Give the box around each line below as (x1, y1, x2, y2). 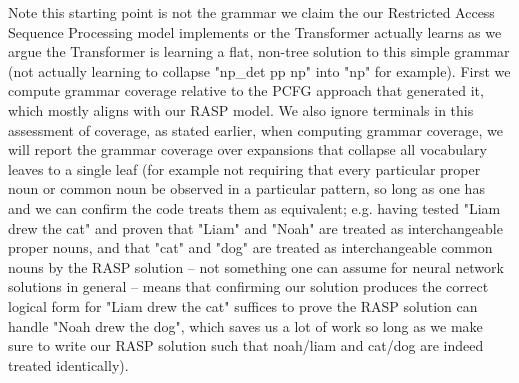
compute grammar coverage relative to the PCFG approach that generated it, (8, 80, 484, 101)
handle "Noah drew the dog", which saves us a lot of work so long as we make (8, 315, 483, 336)
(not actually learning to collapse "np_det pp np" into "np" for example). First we (8, 60, 511, 81)
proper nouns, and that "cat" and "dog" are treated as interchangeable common (8, 237, 493, 258)
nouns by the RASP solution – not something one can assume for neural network (8, 256, 504, 277)
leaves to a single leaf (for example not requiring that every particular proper (8, 158, 481, 179)
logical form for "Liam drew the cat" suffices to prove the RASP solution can (8, 295, 478, 316)
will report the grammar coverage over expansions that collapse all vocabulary (8, 139, 487, 160)
